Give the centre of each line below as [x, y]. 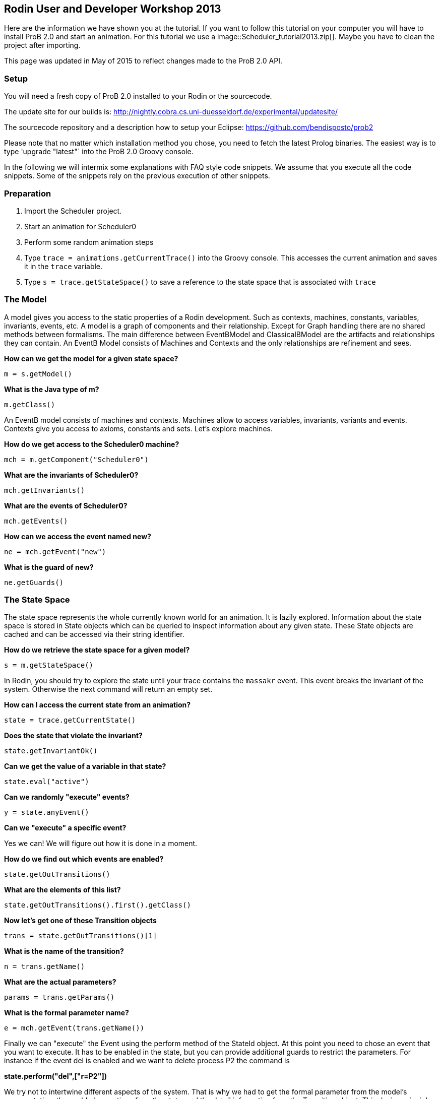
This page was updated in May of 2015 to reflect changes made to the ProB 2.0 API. [143, 61]
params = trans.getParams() [59, 997]
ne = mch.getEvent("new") [55, 552]
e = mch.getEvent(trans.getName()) [74, 1028]
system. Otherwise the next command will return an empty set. [108, 689]
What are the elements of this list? [62, 890]
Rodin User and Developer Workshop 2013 [113, 9]
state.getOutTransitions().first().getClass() [98, 905]
